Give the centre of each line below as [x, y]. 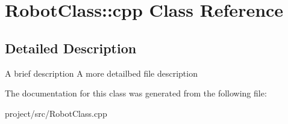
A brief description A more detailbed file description [101, 73]
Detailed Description [71, 48]
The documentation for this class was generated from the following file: [136, 93]
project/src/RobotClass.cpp [56, 113]
